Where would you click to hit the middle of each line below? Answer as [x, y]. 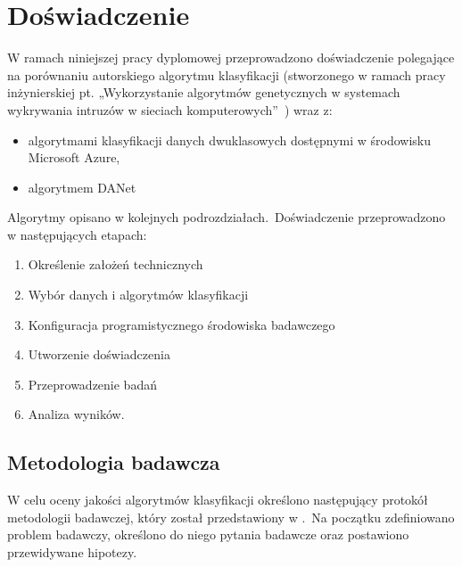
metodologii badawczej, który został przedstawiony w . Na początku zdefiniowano [231, 517]
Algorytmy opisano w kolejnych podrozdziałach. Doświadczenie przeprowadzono [227, 217]
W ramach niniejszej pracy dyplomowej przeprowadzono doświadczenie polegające [231, 58]
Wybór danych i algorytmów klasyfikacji [138, 295]
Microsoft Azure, [74, 157]
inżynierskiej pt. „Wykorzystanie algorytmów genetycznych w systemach [204, 92]
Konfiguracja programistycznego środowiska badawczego [181, 324]
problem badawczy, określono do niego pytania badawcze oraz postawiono [208, 534]
